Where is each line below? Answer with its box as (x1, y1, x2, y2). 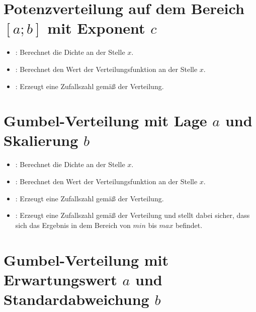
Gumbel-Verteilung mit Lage (4, 110, 207, 131)
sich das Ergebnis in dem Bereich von (15, 219, 131, 230)
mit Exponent (47, 18, 145, 38)
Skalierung (4, 130, 78, 150)
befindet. (175, 219, 203, 230)
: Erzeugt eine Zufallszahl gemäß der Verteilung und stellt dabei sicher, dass (15, 210, 250, 220)
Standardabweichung (4, 288, 149, 309)
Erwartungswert (4, 269, 117, 289)
